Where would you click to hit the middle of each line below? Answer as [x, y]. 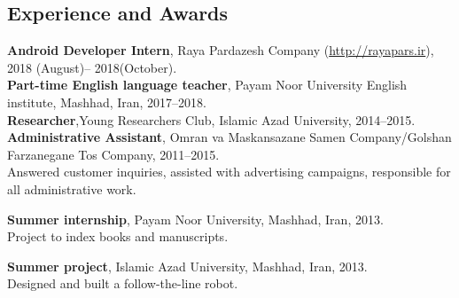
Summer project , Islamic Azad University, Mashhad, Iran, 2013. [187, 266]
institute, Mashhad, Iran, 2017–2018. [107, 102]
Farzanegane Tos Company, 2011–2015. [113, 154]
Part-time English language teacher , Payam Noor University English [207, 85]
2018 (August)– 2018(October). [92, 67]
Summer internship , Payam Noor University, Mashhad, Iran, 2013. [195, 219]
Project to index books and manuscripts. [118, 236]
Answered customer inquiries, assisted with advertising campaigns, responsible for [229, 172]
